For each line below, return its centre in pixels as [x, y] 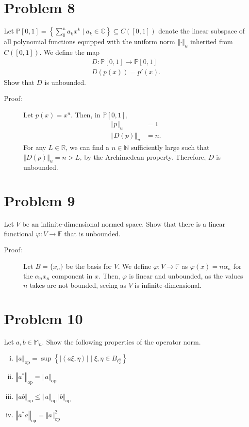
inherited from [212, 41]
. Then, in [85, 114]
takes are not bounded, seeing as [78, 285]
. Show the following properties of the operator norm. [121, 341]
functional [19, 233]
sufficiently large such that [170, 147]
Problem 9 [40, 201]
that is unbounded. [92, 233]
